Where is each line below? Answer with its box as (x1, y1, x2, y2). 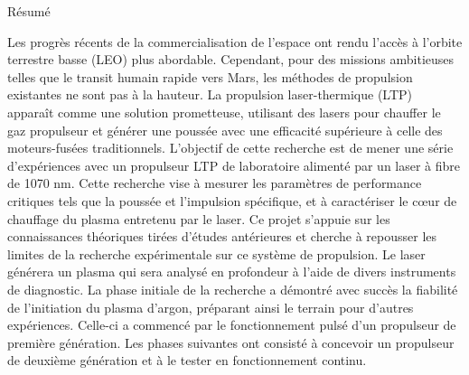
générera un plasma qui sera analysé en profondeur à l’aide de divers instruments (7, 262, 456, 281)
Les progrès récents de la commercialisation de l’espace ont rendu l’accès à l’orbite (7, 32, 463, 51)
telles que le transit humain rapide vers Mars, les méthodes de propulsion (7, 67, 413, 86)
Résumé (7, 2, 51, 20)
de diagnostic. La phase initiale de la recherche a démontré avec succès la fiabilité (7, 279, 458, 298)
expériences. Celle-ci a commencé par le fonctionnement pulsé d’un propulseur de (7, 315, 456, 334)
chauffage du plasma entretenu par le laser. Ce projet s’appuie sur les (7, 209, 390, 228)
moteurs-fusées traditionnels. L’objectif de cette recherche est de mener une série (7, 138, 454, 157)
